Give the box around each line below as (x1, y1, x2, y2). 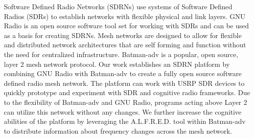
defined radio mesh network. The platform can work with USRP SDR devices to (4, 78, 245, 88)
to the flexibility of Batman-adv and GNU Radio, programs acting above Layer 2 (4, 97, 247, 107)
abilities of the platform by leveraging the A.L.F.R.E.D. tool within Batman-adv (4, 116, 246, 126)
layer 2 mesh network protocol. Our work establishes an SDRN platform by (4, 59, 230, 69)
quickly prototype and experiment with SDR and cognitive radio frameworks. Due (4, 87, 250, 98)
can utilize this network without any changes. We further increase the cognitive (4, 106, 242, 117)
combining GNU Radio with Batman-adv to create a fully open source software (4, 68, 242, 79)
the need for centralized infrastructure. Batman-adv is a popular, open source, (4, 49, 238, 59)
